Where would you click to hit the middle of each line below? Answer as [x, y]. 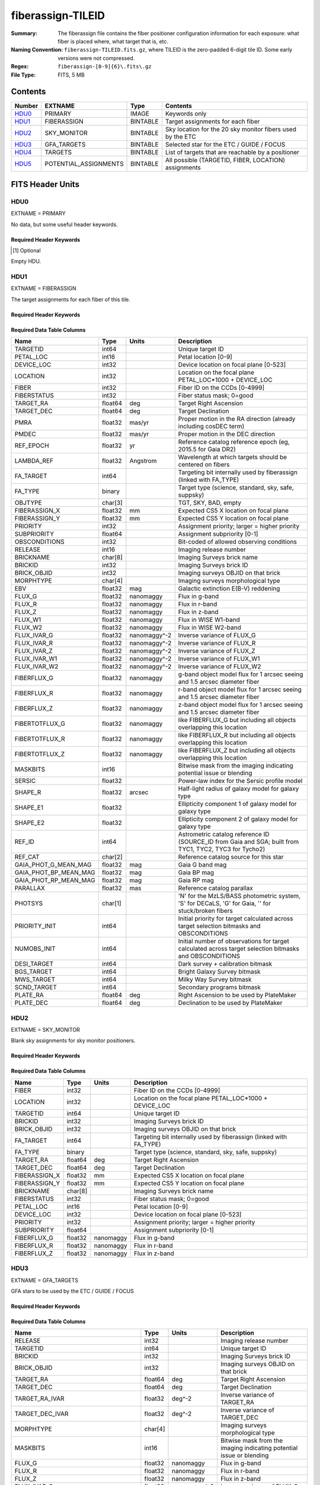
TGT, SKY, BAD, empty [210, 503]
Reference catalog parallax [215, 888]
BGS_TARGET [33, 972]
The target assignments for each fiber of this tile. [71, 299]
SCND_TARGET [36, 987]
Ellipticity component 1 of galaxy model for [237, 804]
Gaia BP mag [196, 873]
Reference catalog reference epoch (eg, [234, 442]
